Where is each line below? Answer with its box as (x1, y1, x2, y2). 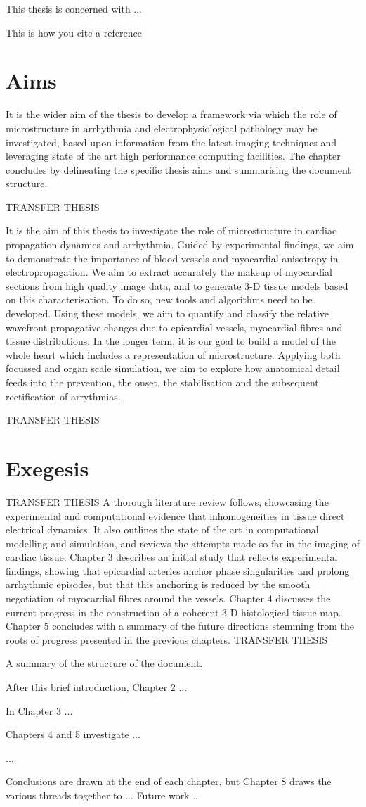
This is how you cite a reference (6, 25, 142, 39)
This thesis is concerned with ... (6, 1, 142, 15)
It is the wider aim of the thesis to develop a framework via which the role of (6, 107, 337, 122)
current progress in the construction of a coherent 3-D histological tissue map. (6, 604, 341, 619)
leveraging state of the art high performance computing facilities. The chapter (6, 148, 341, 163)
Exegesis (6, 453, 89, 482)
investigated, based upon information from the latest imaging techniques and (6, 134, 336, 149)
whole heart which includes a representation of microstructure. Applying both (6, 347, 341, 362)
